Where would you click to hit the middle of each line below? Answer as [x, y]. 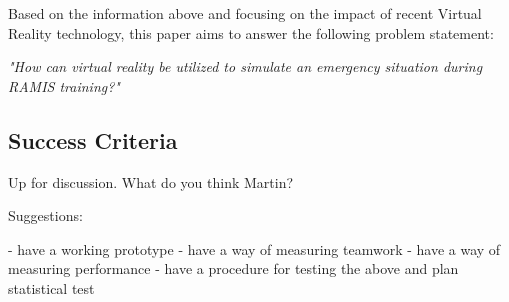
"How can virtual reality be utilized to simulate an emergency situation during [245, 66]
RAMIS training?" [64, 85]
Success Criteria [93, 139]
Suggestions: [45, 215]
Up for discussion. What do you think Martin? [151, 181]
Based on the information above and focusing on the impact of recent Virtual [245, 13]
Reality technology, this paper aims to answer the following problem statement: [251, 32]
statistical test [51, 287]
